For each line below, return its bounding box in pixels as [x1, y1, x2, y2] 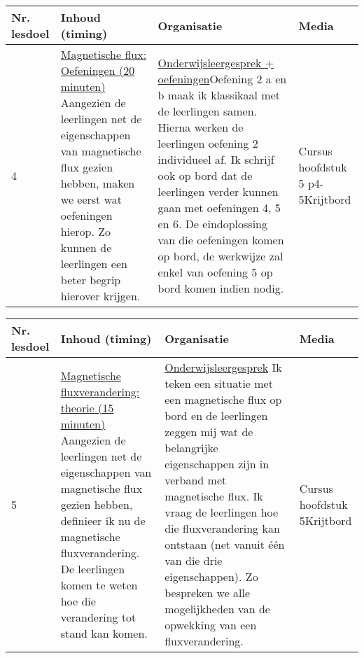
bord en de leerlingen [164, 407, 268, 423]
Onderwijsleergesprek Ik [164, 359, 282, 375]
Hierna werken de [157, 118, 244, 135]
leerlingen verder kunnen [157, 183, 279, 199]
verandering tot [60, 608, 136, 625]
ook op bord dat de [157, 167, 253, 183]
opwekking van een [164, 617, 257, 633]
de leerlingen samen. [157, 102, 258, 119]
